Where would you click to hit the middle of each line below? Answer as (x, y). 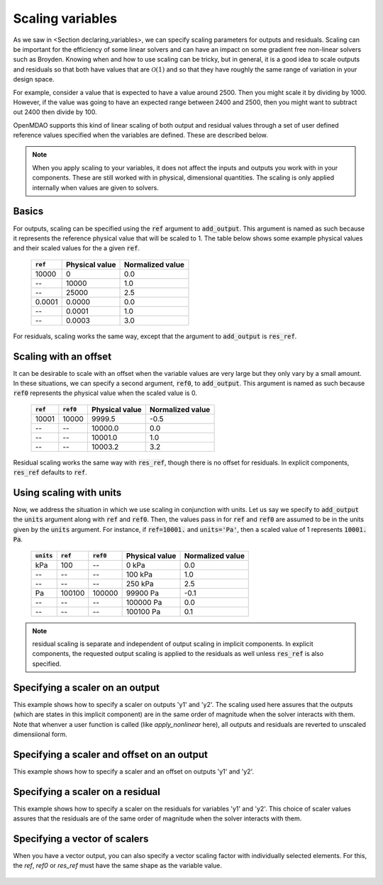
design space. (34, 79)
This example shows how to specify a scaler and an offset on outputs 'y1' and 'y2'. (134, 771)
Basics (28, 212)
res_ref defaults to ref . (50, 472)
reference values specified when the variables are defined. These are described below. (141, 135)
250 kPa (140, 584)
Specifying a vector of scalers (81, 839)
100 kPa (139, 574)
